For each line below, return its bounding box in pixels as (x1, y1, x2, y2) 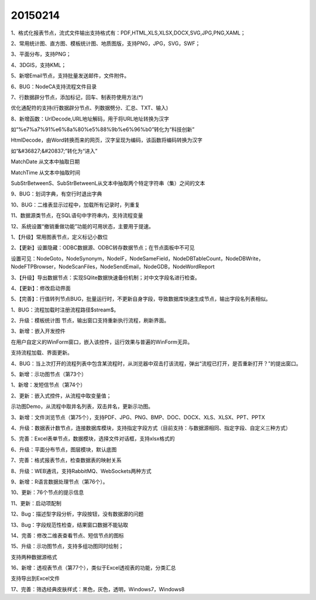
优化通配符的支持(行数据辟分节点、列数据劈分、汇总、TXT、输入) (11, 104, 169, 111)
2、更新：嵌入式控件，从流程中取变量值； (11, 392, 112, 399)
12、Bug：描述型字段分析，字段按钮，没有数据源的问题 (11, 510, 144, 517)
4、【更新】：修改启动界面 (11, 284, 71, 292)
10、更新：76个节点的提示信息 (11, 489, 84, 496)
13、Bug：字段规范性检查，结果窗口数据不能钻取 (11, 521, 129, 528)
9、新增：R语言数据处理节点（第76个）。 (11, 478, 108, 485)
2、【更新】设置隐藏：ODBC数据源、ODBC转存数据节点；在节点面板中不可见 (11, 244, 195, 251)
